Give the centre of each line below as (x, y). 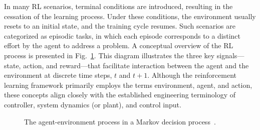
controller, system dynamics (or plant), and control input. (93, 104)
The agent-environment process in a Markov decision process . (120, 121)
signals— (230, 55)
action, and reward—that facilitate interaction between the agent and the (136, 65)
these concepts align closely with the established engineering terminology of (120, 95)
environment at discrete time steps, (58, 75)
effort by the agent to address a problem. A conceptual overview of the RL (119, 45)
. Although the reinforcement (192, 75)
